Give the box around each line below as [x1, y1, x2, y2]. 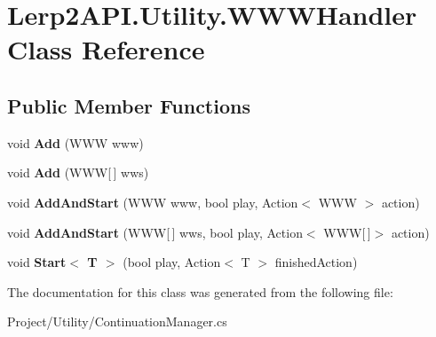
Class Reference [7, 31, 205, 67]
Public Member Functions [7, 91, 250, 119]
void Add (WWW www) [7, 133, 144, 152]
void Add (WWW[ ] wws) [7, 163, 149, 182]
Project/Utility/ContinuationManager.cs [7, 312, 227, 331]
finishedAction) [274, 253, 358, 271]
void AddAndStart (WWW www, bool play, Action [7, 192, 298, 211]
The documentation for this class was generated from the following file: [7, 282, 393, 301]
